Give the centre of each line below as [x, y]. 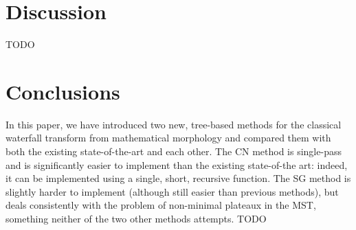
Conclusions [63, 91]
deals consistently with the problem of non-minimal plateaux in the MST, [161, 205]
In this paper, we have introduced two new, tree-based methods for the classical [174, 124]
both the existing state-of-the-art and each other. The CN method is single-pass [174, 151]
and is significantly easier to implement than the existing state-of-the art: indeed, [177, 164]
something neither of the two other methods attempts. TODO [136, 218]
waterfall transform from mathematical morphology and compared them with [168, 138]
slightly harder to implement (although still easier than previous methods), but [172, 191]
